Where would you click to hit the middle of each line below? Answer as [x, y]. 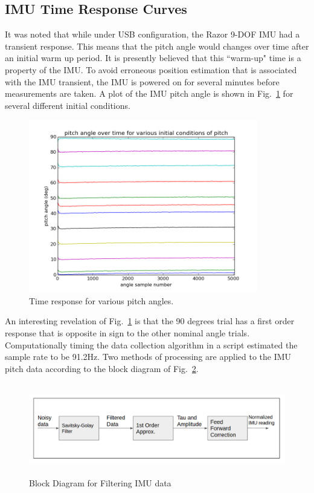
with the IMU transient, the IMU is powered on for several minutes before [142, 81]
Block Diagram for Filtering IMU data [100, 483]
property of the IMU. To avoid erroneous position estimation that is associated [151, 69]
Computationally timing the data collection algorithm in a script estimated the [151, 344]
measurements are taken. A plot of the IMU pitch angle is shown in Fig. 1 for [149, 93]
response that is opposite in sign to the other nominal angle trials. [127, 332]
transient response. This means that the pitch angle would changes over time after [157, 46]
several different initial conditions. [68, 105]
